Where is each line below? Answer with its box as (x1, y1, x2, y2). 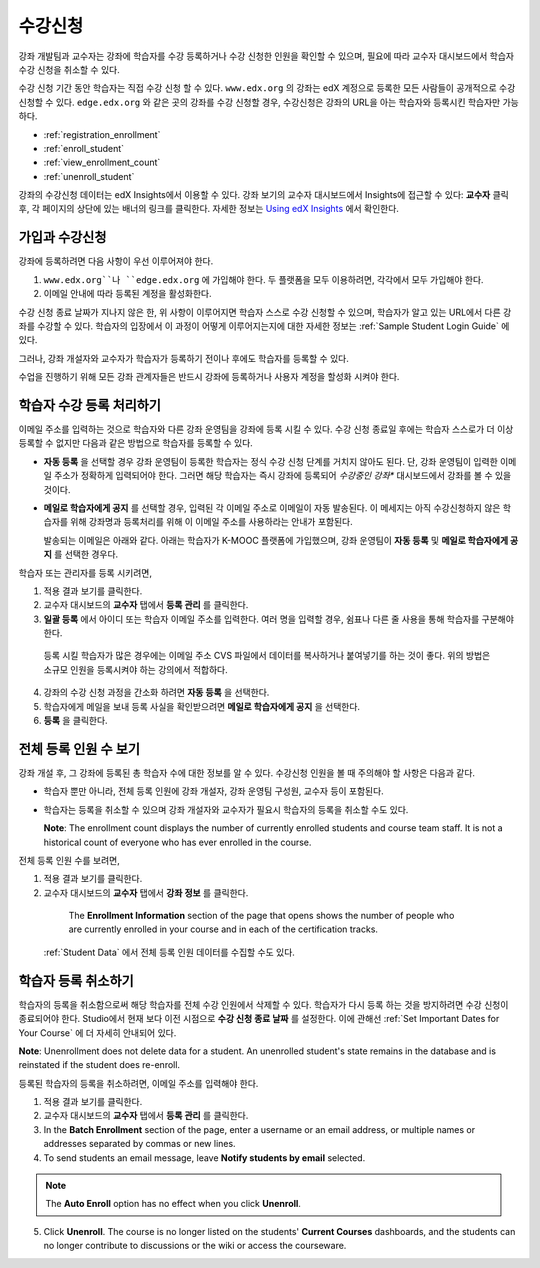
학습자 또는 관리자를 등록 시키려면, (18, 566, 152, 579)
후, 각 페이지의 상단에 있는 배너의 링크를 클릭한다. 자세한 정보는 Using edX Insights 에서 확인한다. (18, 203, 400, 215)
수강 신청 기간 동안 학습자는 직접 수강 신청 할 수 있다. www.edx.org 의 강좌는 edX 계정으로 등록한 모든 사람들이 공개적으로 (18, 82, 497, 94)
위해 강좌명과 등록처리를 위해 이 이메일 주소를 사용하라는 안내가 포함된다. (70, 516, 354, 528)
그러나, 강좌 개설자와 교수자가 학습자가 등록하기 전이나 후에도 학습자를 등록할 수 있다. (18, 352, 349, 364)
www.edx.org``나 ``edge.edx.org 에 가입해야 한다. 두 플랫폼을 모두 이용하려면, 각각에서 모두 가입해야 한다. (43, 273, 484, 285)
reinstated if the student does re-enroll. (18, 1059, 180, 1071)
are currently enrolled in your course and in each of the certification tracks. (68, 923, 379, 935)
